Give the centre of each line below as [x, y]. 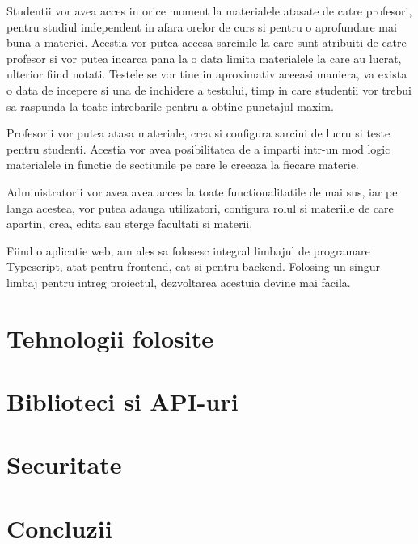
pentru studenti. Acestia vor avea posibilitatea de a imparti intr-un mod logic [198, 148]
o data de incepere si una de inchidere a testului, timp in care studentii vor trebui [209, 89]
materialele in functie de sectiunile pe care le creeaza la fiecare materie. [183, 164]
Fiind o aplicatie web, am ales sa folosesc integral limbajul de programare [188, 250]
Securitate [64, 464]
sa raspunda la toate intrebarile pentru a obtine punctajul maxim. [170, 105]
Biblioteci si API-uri [122, 401]
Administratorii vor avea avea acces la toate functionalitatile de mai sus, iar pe [202, 191]
